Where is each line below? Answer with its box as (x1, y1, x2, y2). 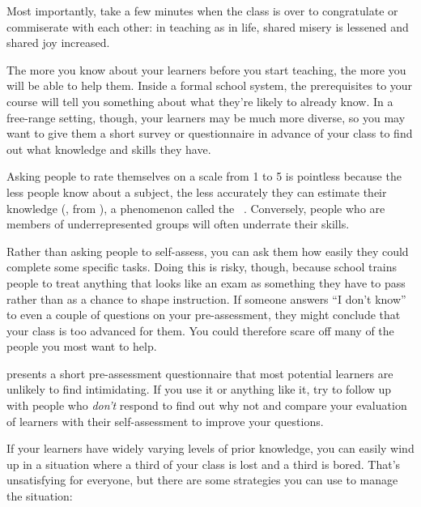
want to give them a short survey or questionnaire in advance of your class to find (6, 125, 413, 142)
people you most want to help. (6, 338, 157, 355)
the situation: (6, 488, 73, 505)
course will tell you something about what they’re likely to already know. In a (6, 92, 393, 109)
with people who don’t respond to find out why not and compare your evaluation (6, 397, 407, 414)
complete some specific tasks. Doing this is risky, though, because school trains (6, 258, 398, 275)
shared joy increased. (6, 34, 110, 51)
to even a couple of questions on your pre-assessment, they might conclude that (6, 306, 401, 323)
